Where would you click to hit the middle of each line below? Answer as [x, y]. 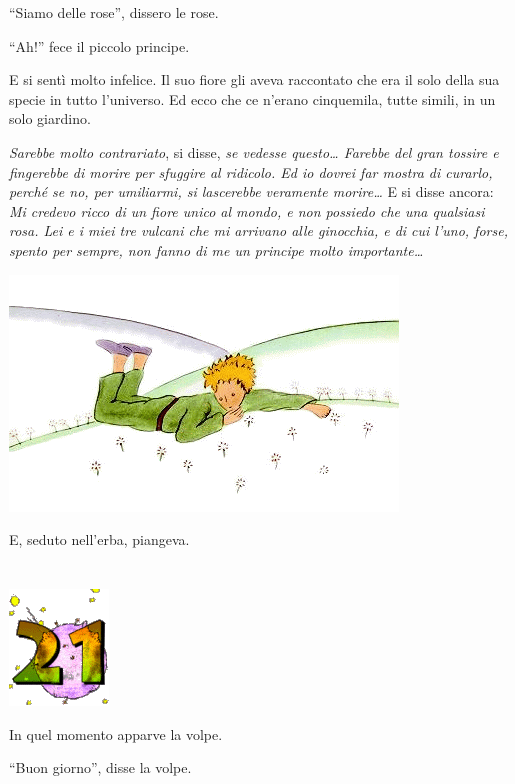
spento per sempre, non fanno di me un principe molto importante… [216, 249]
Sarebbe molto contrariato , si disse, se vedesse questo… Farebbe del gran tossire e [254, 151]
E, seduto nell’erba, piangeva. [99, 539]
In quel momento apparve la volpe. [116, 733]
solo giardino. [50, 118]
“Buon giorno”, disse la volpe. [100, 767]
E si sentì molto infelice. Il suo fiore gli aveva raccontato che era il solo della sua [254, 79]
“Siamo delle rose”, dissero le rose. [114, 12]
